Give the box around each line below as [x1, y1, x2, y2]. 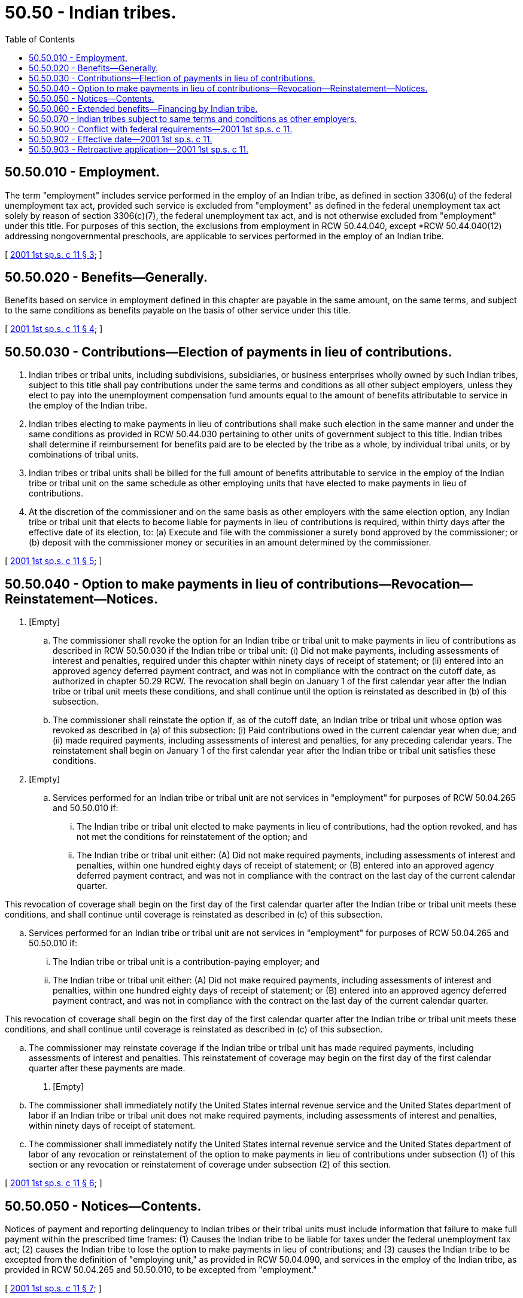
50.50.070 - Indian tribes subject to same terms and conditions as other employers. [29, 113, 357, 124]
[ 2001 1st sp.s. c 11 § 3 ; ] [5, 249, 102, 260]
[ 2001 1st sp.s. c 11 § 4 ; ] [5, 324, 103, 334]
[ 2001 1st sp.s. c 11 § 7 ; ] [5, 1282, 102, 1293]
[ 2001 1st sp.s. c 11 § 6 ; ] [5, 1178, 102, 1189]
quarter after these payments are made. [29, 1063, 186, 1074]
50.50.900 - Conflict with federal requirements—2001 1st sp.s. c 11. [29, 123, 293, 134]
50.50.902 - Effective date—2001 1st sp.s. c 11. [29, 133, 212, 144]
